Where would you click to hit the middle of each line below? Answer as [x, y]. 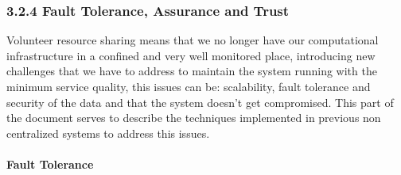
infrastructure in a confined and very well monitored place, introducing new [191, 55]
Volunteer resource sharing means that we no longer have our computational [193, 40]
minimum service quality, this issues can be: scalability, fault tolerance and [189, 86]
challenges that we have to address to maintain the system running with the [192, 71]
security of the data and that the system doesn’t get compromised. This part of [200, 102]
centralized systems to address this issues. [108, 133]
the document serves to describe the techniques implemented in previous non [194, 118]
